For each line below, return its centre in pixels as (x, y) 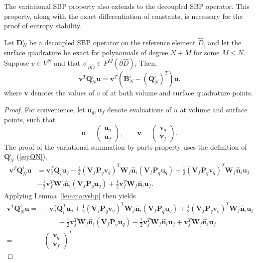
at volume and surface (214, 109)
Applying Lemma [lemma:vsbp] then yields (70, 195)
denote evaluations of (139, 109)
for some (206, 52)
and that (67, 63)
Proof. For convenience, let (45, 109)
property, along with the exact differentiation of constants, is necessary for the (124, 16)
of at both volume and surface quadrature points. (178, 93)
